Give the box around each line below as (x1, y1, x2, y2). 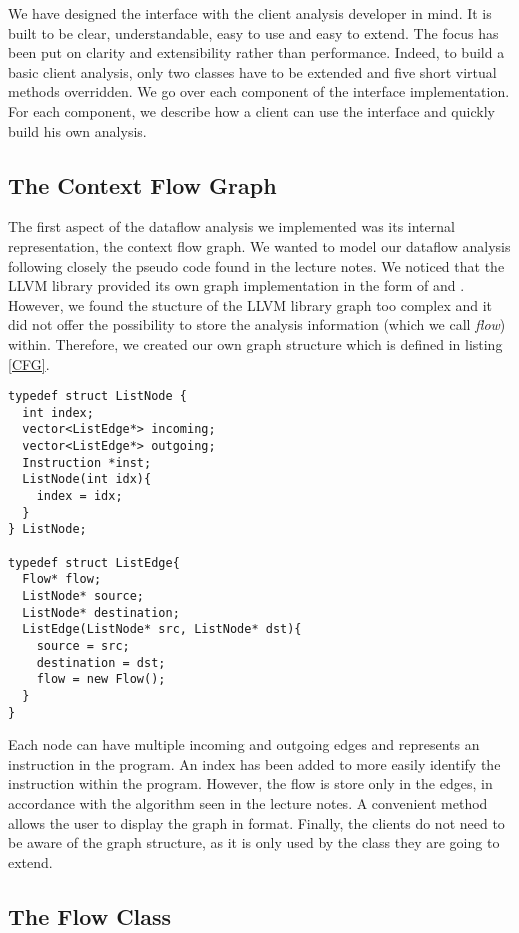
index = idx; (36, 489, 123, 504)
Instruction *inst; (22, 455, 152, 470)
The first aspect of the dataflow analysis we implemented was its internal (8, 216, 455, 237)
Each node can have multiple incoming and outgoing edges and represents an (8, 734, 480, 755)
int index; (22, 405, 94, 420)
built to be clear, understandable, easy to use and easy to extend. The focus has (8, 22, 499, 43)
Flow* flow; (22, 572, 102, 587)
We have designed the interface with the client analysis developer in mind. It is (8, 3, 492, 23)
